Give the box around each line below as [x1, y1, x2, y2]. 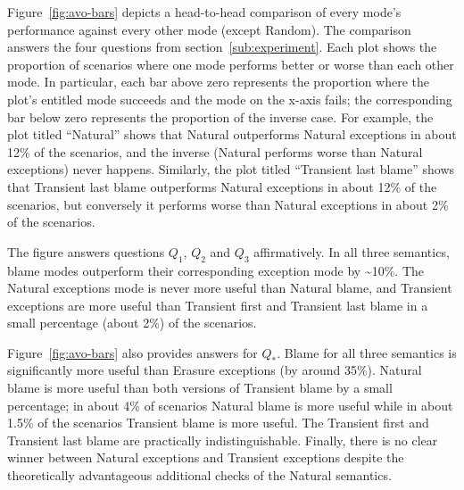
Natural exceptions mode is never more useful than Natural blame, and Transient [7, 278, 452, 297]
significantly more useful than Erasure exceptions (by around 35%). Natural [7, 361, 422, 379]
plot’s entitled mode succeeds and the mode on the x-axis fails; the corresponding [7, 89, 452, 108]
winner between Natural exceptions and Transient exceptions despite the [7, 448, 404, 467]
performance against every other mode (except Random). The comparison [7, 20, 411, 38]
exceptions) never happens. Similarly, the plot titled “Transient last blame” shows [7, 160, 455, 179]
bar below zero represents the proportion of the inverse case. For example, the [7, 107, 434, 126]
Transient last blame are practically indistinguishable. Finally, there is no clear [7, 430, 438, 449]
